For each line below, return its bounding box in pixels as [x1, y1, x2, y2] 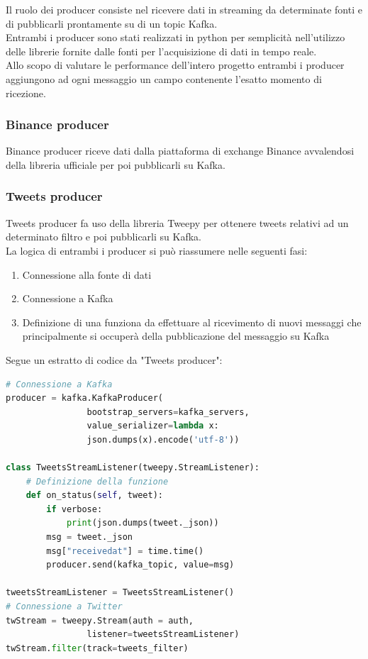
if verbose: [46, 504, 103, 514]
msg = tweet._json [46, 532, 133, 543]
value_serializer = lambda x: [87, 421, 219, 431]
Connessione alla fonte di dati [22, 267, 152, 282]
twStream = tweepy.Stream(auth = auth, [6, 615, 194, 626]
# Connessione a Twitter [6, 602, 123, 612]
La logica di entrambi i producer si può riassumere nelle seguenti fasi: [6, 243, 308, 257]
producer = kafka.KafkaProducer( [6, 393, 163, 404]
